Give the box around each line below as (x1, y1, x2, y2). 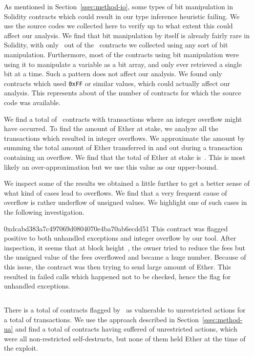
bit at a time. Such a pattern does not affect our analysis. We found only (4, 68, 222, 79)
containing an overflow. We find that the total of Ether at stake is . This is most (4, 152, 246, 162)
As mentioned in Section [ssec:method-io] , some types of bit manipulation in (4, 1, 233, 11)
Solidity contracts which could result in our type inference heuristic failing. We (4, 11, 240, 21)
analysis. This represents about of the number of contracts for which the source (4, 88, 241, 98)
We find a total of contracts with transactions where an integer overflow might (4, 113, 242, 124)
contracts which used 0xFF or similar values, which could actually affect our (4, 78, 231, 88)
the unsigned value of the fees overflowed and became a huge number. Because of (4, 252, 246, 262)
